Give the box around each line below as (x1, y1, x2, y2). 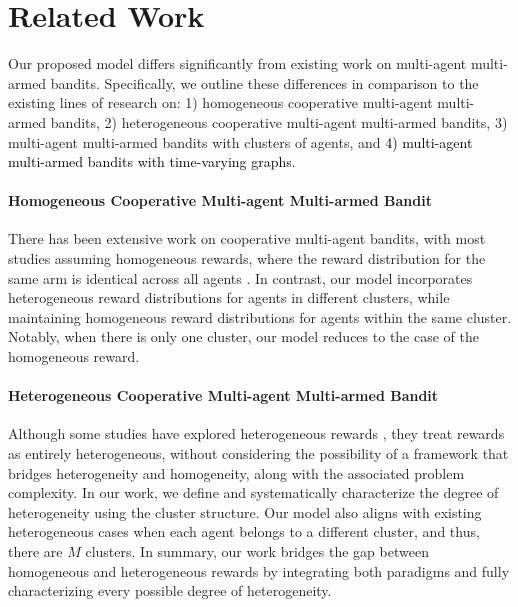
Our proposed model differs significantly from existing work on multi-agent (8, 53, 467, 74)
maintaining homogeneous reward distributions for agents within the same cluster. (8, 306, 512, 327)
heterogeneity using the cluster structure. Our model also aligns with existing (8, 501, 482, 522)
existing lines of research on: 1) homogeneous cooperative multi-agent (8, 92, 433, 113)
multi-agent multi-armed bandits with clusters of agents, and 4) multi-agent (8, 131, 473, 152)
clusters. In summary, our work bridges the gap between (85, 541, 429, 561)
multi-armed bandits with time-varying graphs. (8, 151, 296, 172)
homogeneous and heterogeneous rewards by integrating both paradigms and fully (8, 560, 510, 581)
